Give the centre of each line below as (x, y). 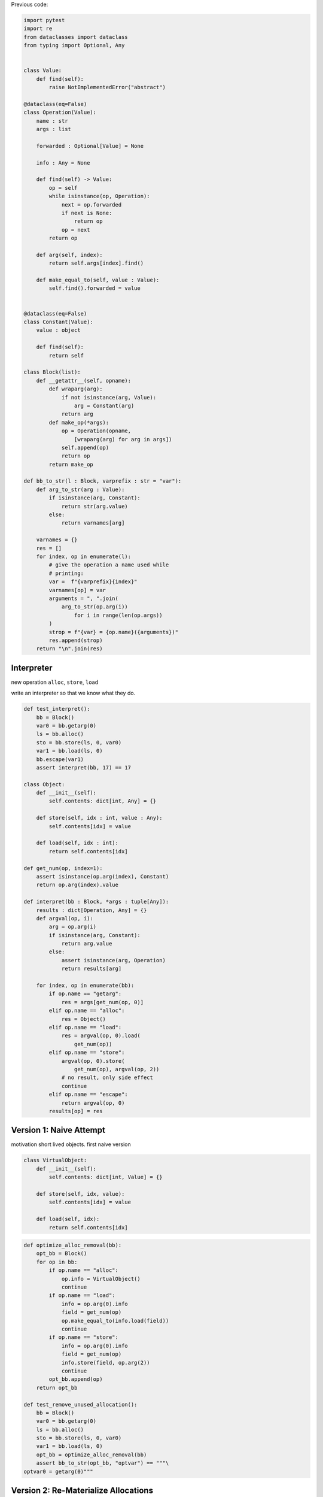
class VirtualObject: (55, 1160)
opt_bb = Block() (62, 1254)
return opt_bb (57, 1387)
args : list (54, 129)
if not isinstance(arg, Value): (109, 397)
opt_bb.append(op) (76, 1379)
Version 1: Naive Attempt (58, 1130)
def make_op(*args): (79, 422)
